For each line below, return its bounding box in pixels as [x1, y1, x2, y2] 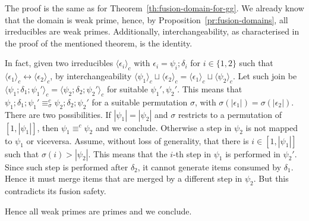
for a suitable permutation [92, 95, 188, 108]
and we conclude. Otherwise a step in [95, 121, 232, 133]
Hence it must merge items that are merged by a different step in [5, 172, 242, 185]
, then [37, 121, 59, 133]
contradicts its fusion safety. [5, 184, 106, 197]
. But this [253, 172, 289, 185]
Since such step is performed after [5, 160, 128, 173]
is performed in [225, 147, 280, 160]
